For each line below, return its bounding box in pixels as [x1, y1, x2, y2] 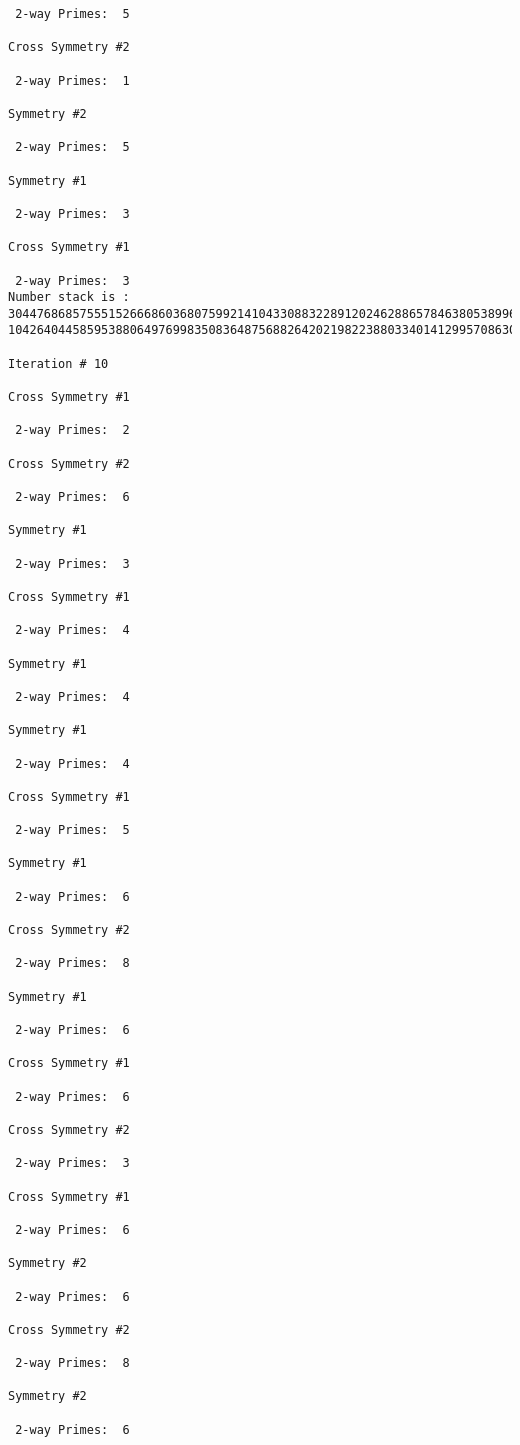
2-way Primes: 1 [15, 73, 130, 88]
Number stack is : [8, 290, 130, 305]
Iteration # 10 [8, 356, 109, 371]
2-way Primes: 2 [15, 423, 130, 438]
